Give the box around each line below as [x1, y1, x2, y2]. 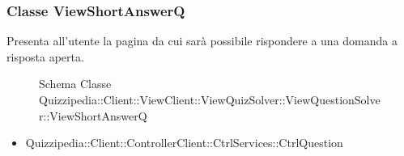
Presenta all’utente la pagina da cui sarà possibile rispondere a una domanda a [6, 32, 398, 49]
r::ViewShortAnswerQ [39, 107, 147, 124]
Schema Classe [39, 75, 112, 92]
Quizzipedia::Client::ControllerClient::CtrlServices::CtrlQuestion [25, 134, 343, 151]
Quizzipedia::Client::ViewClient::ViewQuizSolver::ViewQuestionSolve [39, 91, 381, 108]
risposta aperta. [6, 48, 84, 65]
